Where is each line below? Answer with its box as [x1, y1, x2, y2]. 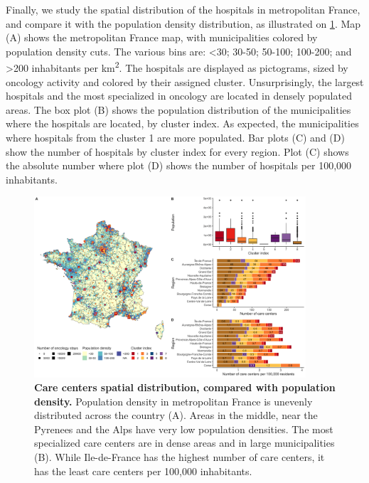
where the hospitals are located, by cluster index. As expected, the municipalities [6, 116, 359, 131]
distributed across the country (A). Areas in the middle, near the [34, 408, 318, 423]
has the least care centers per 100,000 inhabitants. [34, 463, 252, 478]
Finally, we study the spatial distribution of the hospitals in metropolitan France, [6, 2, 360, 16]
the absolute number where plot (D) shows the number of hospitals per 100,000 [6, 158, 352, 173]
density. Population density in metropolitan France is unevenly [34, 393, 313, 408]
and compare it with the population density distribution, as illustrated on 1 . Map [6, 16, 361, 31]
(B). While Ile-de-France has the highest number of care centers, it [34, 450, 325, 465]
